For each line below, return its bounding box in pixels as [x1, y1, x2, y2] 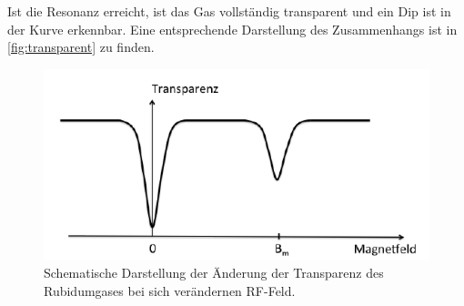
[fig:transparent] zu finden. [7, 37, 155, 56]
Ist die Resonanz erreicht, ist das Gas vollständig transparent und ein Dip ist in [7, 2, 451, 20]
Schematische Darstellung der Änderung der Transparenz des [44, 263, 384, 282]
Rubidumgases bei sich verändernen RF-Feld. [44, 281, 296, 301]
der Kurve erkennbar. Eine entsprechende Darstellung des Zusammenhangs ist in [7, 19, 458, 38]
